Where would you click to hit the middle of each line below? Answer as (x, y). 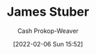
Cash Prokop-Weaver (48, 31)
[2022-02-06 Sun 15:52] (48, 44)
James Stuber (48, 12)
